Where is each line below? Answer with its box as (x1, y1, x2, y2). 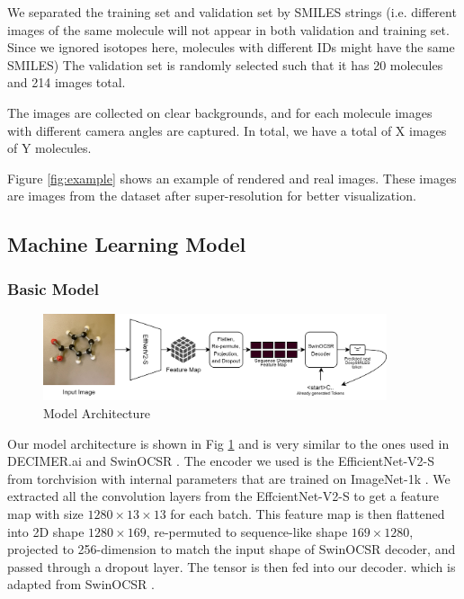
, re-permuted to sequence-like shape (146, 522, 348, 541)
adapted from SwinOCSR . (7, 575, 155, 594)
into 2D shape (7, 522, 85, 541)
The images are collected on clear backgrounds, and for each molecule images (7, 103, 433, 121)
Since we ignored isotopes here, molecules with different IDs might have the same (7, 38, 455, 57)
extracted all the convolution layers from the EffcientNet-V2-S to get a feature (7, 487, 439, 505)
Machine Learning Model (7, 230, 246, 258)
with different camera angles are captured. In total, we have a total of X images (7, 121, 447, 139)
